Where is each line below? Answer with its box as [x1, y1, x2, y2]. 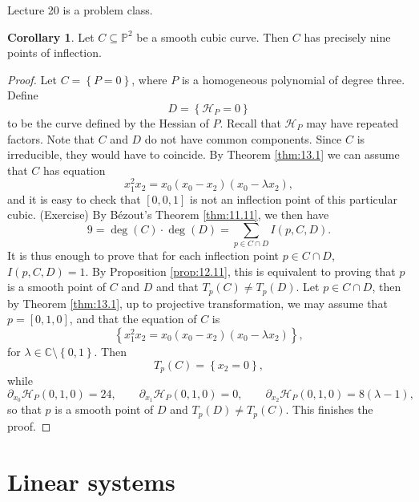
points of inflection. [7, 44, 102, 61]
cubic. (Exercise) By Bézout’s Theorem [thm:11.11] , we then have [7, 206, 329, 223]
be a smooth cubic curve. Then [136, 28, 289, 45]
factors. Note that [7, 130, 95, 147]
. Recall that [220, 114, 281, 131]
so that [7, 401, 42, 418]
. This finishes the [285, 401, 373, 418]
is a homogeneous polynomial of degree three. [181, 71, 405, 87]
